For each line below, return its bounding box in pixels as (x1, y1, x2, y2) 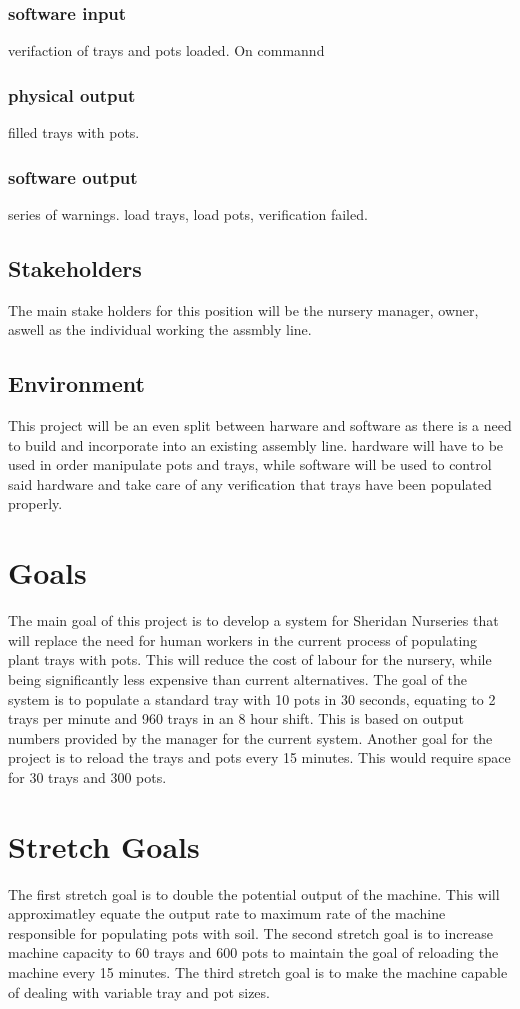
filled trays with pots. (8, 122, 140, 143)
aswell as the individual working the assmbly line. (8, 319, 312, 340)
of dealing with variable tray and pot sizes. (8, 981, 270, 1002)
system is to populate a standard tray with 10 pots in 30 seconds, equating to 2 (8, 688, 496, 709)
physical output (8, 82, 136, 107)
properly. (8, 493, 63, 514)
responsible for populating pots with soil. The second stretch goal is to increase (8, 922, 493, 943)
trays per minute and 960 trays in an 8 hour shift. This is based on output (8, 708, 465, 729)
